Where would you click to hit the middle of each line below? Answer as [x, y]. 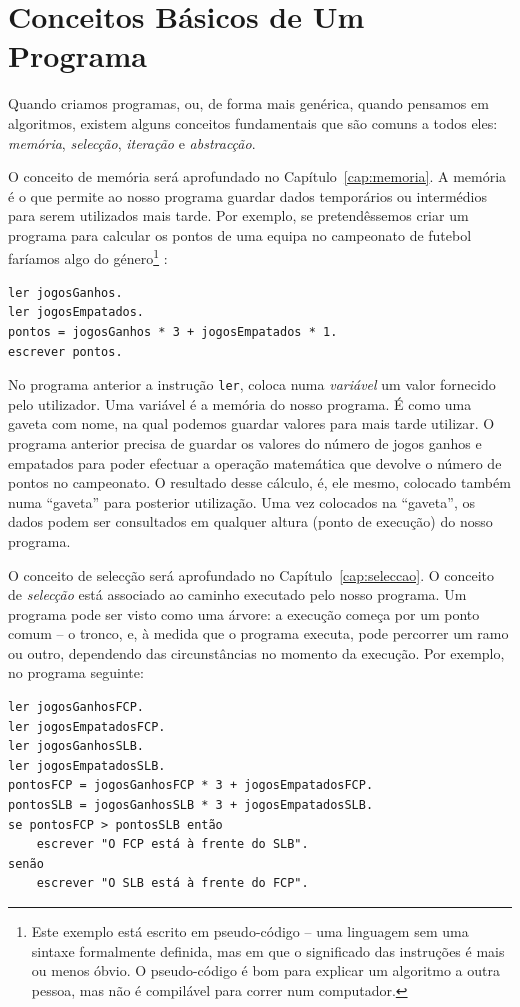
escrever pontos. [65, 351]
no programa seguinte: [76, 672]
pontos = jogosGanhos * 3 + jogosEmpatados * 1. [173, 331]
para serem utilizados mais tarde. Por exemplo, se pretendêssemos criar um [238, 215]
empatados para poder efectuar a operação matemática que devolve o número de [255, 462]
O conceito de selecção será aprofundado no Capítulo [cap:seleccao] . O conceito [251, 574]
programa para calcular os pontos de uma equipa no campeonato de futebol [240, 234]
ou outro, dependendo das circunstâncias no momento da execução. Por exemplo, [256, 652]
